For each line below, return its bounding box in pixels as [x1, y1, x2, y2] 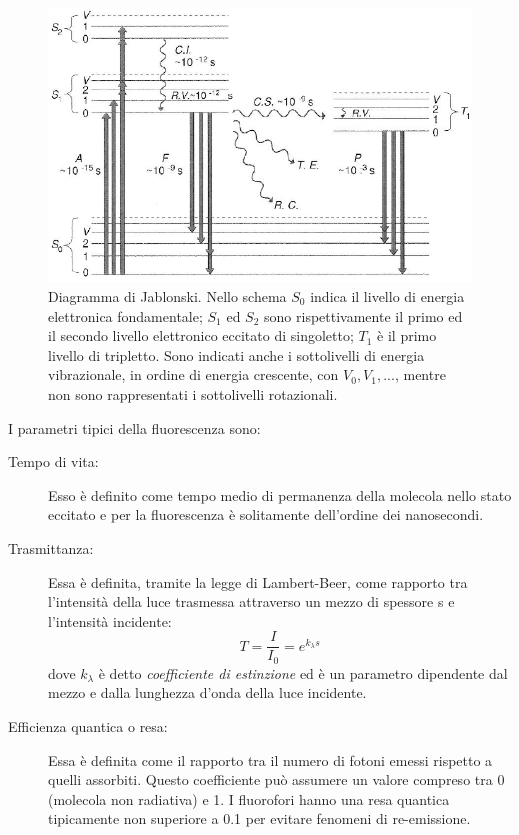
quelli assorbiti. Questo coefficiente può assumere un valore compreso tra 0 [48, 769, 505, 790]
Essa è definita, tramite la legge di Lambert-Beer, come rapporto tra [48, 571, 468, 592]
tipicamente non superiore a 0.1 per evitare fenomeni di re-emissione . [48, 808, 471, 829]
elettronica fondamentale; [48, 305, 203, 326]
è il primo [377, 325, 437, 346]
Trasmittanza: [8, 537, 94, 558]
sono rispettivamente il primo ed [264, 305, 463, 326]
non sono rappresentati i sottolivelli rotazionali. [48, 383, 338, 404]
